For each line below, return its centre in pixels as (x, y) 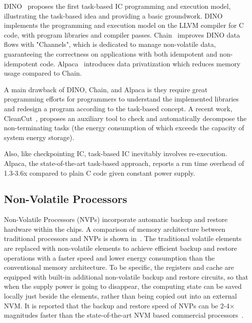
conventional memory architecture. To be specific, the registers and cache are (119, 267)
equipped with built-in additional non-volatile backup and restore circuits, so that (126, 276)
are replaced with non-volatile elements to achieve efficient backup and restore (121, 248)
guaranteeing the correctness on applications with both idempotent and (111, 53)
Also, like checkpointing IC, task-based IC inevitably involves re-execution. (116, 153)
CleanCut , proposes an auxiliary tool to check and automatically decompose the (125, 118)
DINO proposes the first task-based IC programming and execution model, (117, 6)
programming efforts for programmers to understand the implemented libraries (121, 99)
